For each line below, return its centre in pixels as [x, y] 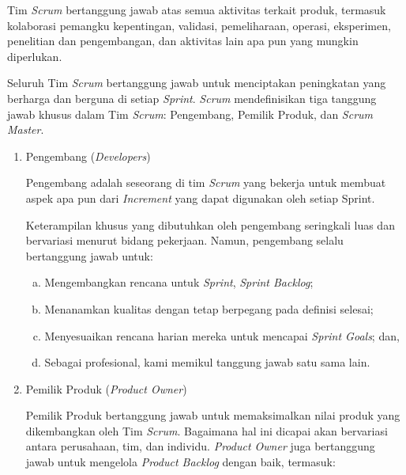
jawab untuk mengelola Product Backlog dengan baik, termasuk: [180, 462]
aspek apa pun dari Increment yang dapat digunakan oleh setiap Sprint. [200, 198]
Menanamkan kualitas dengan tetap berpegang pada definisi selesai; [209, 308]
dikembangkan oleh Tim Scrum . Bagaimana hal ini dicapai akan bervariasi [207, 430]
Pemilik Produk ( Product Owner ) [106, 388]
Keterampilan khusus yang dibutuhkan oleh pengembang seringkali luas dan [210, 224]
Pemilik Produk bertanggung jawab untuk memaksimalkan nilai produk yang [213, 415]
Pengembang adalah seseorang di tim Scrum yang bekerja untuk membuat [206, 182]
